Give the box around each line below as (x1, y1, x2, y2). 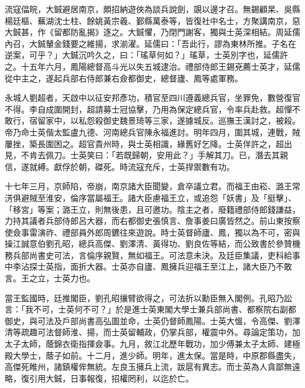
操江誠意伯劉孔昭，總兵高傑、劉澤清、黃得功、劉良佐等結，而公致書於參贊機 (5, 237, 300, 250)
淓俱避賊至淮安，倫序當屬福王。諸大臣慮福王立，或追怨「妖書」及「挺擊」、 (5, 191, 296, 203)
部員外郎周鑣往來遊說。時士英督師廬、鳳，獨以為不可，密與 (70, 226, 300, 238)
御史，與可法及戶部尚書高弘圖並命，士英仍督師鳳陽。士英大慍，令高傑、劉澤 (5, 314, 300, 326)
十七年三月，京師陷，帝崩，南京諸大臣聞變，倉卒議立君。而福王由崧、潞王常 (5, 180, 300, 192)
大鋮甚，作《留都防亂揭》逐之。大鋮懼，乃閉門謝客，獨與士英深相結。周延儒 (5, 26, 300, 38)
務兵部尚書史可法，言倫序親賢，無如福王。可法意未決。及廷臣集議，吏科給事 (5, 249, 300, 261)
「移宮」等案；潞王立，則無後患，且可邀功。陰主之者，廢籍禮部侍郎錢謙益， (5, 203, 300, 215)
